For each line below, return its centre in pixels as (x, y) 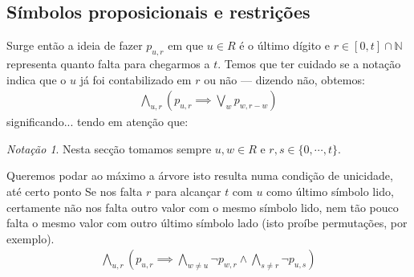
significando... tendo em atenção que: (97, 122)
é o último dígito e (284, 45)
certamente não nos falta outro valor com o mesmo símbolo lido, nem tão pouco (203, 207)
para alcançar (188, 191)
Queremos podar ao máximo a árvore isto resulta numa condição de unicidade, (200, 175)
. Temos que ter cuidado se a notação (309, 63)
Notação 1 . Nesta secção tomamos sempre (109, 148)
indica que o (37, 79)
